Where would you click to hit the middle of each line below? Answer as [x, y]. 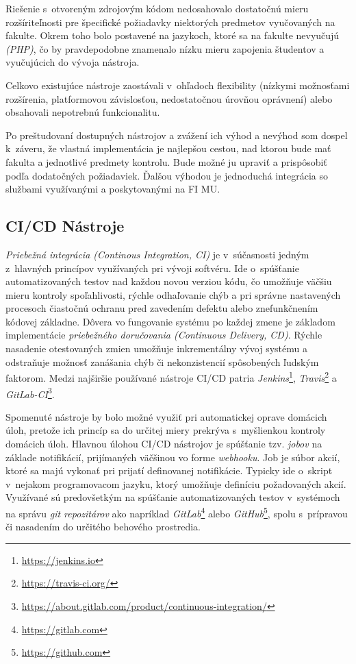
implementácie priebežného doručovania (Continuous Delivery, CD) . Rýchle [164, 335]
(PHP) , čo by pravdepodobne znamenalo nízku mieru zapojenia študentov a [165, 48]
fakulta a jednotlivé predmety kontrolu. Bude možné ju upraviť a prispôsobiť [166, 161]
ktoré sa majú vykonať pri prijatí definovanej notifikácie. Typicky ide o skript [169, 470]
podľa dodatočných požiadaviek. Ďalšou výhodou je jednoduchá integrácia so [167, 175]
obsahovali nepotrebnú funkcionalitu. [83, 112]
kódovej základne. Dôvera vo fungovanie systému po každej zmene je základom [170, 321]
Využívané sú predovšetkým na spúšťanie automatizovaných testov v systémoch [173, 497]
